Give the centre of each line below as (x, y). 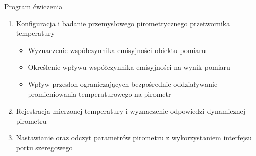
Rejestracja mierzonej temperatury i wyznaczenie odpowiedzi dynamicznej (131, 111)
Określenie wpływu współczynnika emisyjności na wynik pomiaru (129, 67)
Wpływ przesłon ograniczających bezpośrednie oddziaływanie (123, 84)
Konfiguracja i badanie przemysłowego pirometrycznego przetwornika (123, 23)
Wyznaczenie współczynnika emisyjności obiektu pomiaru (117, 50)
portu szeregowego (44, 147)
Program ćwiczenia (33, 6)
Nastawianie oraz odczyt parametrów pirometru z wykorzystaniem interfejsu (134, 138)
